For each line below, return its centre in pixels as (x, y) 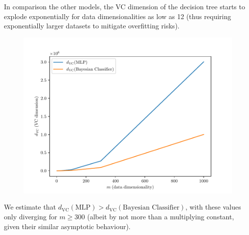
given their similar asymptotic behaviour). (67, 226)
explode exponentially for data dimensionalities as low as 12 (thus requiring (118, 16)
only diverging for (31, 216)
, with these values (213, 207)
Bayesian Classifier (151, 208)
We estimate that (30, 207)
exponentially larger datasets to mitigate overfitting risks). (92, 26)
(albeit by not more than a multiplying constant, (161, 216)
